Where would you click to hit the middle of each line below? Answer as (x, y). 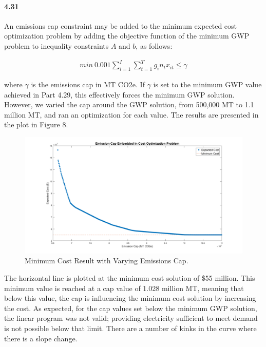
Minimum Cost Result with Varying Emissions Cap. (107, 261)
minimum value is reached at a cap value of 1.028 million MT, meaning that (124, 288)
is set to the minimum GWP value (207, 84)
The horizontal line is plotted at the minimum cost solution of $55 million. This (130, 277)
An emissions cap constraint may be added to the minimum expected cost (121, 25)
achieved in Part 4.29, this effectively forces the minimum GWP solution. (119, 94)
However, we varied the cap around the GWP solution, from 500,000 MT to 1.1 (129, 104)
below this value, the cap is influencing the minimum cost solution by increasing (130, 298)
